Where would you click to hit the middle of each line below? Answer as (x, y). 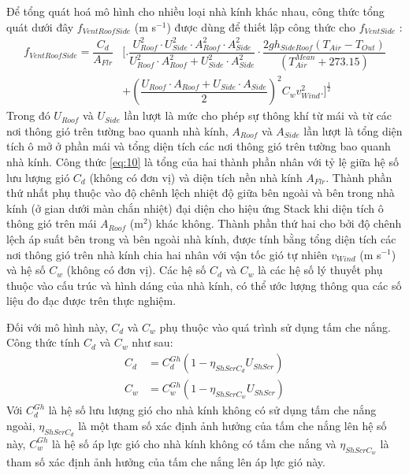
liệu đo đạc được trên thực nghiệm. (91, 301)
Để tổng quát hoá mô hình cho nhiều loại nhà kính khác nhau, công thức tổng (195, 11)
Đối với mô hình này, (57, 327)
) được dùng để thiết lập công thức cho (261, 26)
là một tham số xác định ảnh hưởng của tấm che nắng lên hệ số (232, 425)
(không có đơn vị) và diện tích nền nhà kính (196, 177)
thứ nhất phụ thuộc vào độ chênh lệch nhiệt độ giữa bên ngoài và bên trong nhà (201, 193)
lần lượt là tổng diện (353, 130)
